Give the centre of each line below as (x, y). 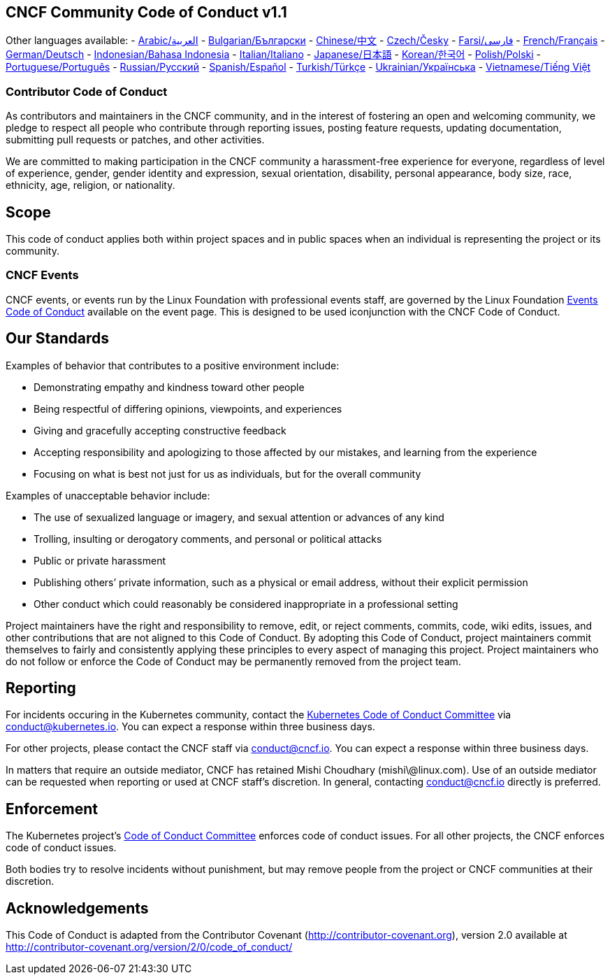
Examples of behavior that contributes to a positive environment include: (173, 365)
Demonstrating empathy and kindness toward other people (169, 387)
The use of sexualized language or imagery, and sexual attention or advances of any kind (239, 517)
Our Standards (58, 339)
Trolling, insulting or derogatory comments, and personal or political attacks (208, 539)
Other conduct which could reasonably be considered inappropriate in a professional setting (246, 604)
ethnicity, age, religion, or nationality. (90, 185)
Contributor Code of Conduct (87, 91)
